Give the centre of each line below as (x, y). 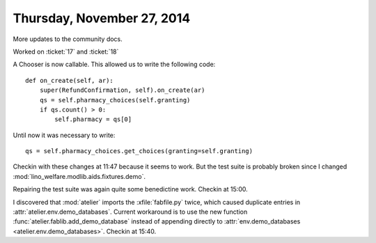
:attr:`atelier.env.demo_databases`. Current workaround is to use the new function (130, 212)
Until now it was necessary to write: (64, 135)
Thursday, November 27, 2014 (102, 18)
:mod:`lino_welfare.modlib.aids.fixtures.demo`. (79, 176)
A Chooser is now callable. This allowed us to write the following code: (114, 64)
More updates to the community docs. (68, 39)
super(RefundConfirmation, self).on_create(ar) (122, 90)
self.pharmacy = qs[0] (93, 119)
